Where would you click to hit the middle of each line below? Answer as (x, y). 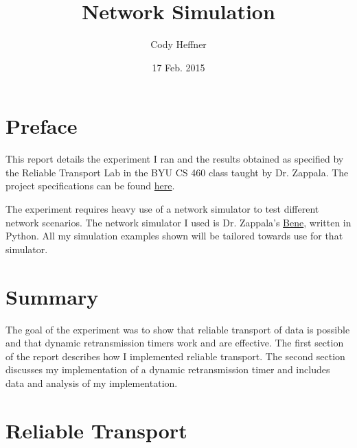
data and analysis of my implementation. (92, 382)
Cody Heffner (178, 44)
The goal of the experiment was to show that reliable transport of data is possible (178, 329)
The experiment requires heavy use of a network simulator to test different (162, 209)
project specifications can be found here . (90, 186)
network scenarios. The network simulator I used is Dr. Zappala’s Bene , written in (178, 222)
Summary (52, 296)
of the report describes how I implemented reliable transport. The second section (175, 356)
